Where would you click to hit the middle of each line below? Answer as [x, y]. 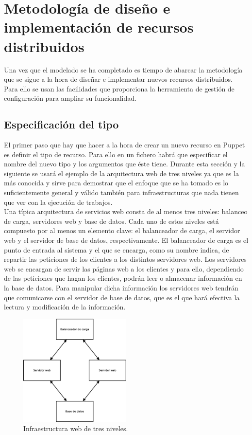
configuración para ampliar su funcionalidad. [70, 98]
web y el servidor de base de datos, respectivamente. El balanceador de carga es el [126, 240]
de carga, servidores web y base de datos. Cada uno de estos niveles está [111, 221]
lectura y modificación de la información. [65, 307]
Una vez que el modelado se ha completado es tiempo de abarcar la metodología [123, 69]
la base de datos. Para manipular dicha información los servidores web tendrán [121, 287]
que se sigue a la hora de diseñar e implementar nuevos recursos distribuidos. [118, 79]
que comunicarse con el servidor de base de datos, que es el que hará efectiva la [122, 297]
